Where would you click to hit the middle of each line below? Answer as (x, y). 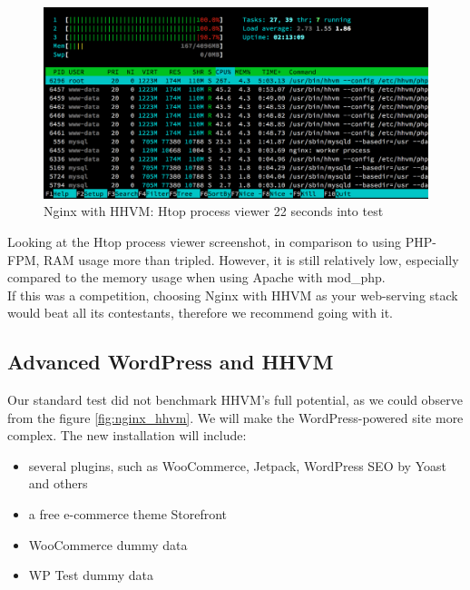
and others (58, 483)
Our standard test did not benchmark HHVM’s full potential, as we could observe (235, 400)
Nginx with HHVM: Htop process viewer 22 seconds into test (214, 211)
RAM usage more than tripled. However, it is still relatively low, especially (251, 259)
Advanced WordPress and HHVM (171, 362)
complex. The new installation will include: (127, 435)
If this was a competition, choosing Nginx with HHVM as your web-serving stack (233, 295)
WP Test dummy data (91, 575)
